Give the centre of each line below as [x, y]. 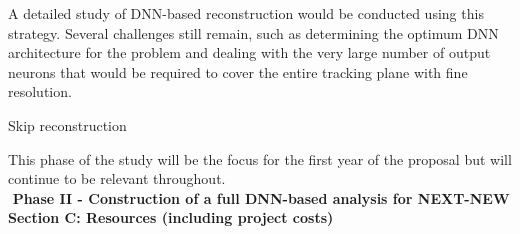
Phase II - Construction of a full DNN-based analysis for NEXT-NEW [261, 197]
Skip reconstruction [67, 124]
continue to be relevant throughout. [117, 178]
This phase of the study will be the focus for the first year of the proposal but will [260, 158]
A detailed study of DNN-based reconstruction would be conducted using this [246, 13]
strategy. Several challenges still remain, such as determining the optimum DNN [253, 32]
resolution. [40, 91]
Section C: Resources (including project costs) [171, 217]
